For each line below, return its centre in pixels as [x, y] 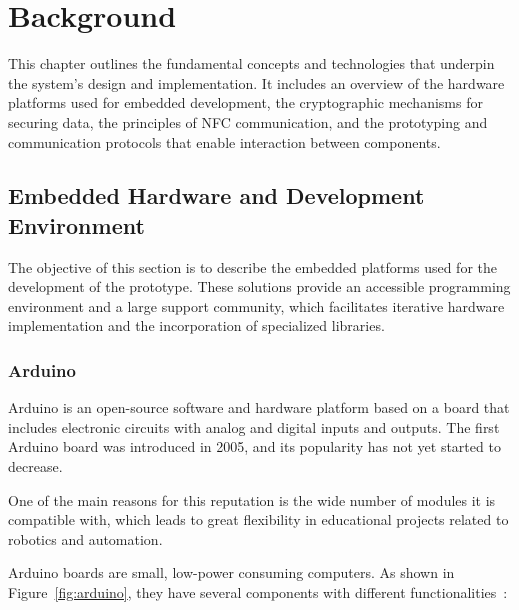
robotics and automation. [85, 538]
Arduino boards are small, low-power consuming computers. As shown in [231, 572]
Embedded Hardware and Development [216, 195]
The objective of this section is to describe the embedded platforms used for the [252, 266]
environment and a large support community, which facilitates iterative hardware [256, 305]
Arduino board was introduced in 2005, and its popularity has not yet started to [254, 446]
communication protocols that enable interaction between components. [224, 141]
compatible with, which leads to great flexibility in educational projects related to [258, 519]
